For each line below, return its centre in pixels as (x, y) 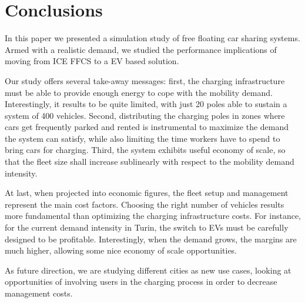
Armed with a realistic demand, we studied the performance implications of (141, 49)
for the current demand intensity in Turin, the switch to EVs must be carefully (147, 227)
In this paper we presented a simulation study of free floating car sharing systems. (152, 38)
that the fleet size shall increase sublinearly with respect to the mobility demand (150, 162)
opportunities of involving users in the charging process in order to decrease (141, 282)
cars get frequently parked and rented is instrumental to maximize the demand (147, 127)
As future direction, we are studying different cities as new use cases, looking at (148, 270)
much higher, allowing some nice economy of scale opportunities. (121, 250)
